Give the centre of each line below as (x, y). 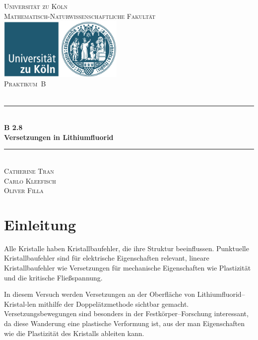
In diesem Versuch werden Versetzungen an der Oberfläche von (100, 294)
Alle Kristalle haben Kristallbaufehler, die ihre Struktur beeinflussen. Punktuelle (127, 248)
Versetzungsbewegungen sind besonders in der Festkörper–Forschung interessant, (126, 313)
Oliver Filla (24, 190)
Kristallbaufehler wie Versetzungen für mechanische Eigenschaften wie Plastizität (128, 268)
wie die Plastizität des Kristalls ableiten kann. (74, 333)
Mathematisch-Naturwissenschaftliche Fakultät (80, 16)
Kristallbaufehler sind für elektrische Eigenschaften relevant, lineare (107, 258)
